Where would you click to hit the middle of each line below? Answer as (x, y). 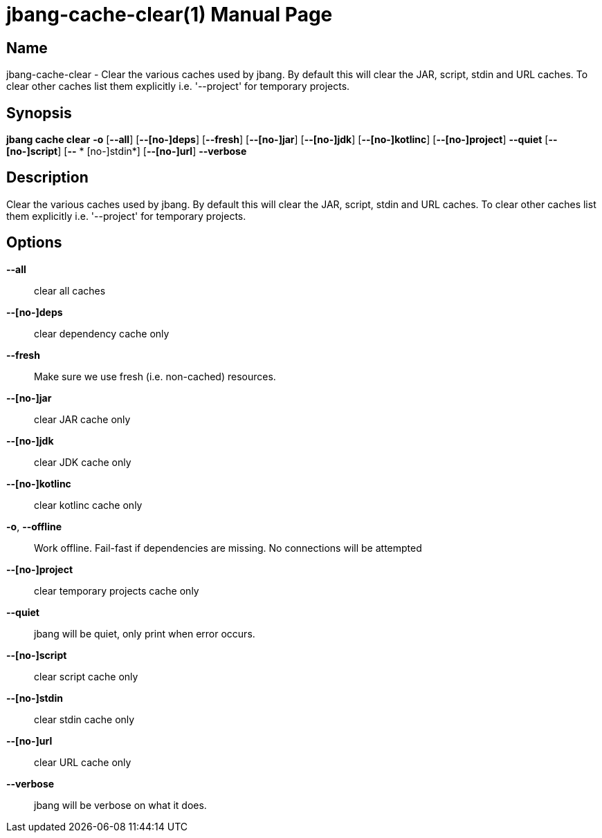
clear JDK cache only (83, 462)
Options (34, 243)
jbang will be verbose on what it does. (120, 805)
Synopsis (39, 113)
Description (47, 178)
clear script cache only (86, 676)
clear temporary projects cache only (117, 590)
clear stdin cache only (84, 719)
